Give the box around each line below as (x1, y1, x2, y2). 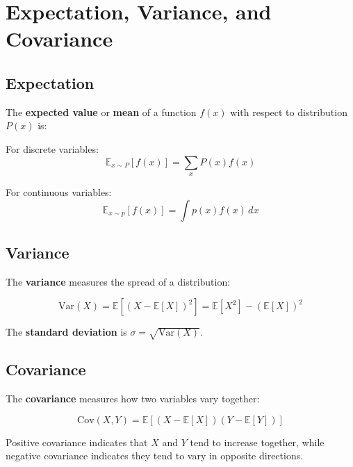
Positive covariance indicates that (6, 434, 148, 449)
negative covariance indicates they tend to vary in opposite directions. (6, 448, 304, 463)
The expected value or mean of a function (6, 104, 197, 119)
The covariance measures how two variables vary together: (6, 391, 260, 406)
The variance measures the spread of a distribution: (6, 274, 231, 288)
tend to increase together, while (190, 434, 325, 449)
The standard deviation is (6, 325, 127, 339)
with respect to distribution (230, 104, 347, 119)
